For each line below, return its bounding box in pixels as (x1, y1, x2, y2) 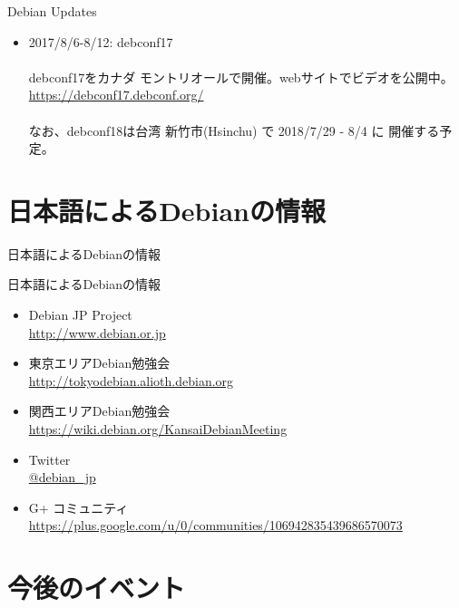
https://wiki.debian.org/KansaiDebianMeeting (28, 420, 288, 439)
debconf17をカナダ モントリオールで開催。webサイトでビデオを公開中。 (28, 67, 454, 86)
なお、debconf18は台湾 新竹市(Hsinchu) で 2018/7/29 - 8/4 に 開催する (28, 121, 440, 140)
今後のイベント (7, 569, 186, 606)
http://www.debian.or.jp (28, 323, 166, 342)
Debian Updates (7, 2, 97, 20)
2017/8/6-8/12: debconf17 (28, 32, 173, 51)
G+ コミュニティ (28, 497, 129, 516)
